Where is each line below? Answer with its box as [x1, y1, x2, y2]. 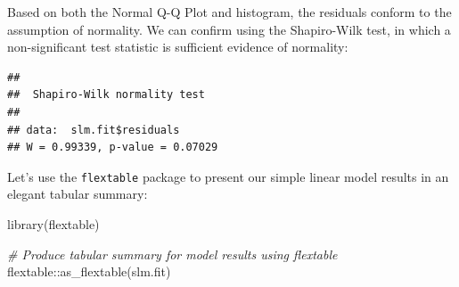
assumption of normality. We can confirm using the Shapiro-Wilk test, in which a [7, 20, 451, 38]
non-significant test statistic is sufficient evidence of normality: [7, 37, 348, 56]
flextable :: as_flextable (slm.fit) [7, 262, 171, 281]
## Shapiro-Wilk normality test [7, 88, 205, 102]
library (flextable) [7, 215, 100, 233]
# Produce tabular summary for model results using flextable [7, 244, 338, 263]
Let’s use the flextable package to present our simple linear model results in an [7, 167, 449, 185]
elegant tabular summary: [7, 184, 148, 203]
